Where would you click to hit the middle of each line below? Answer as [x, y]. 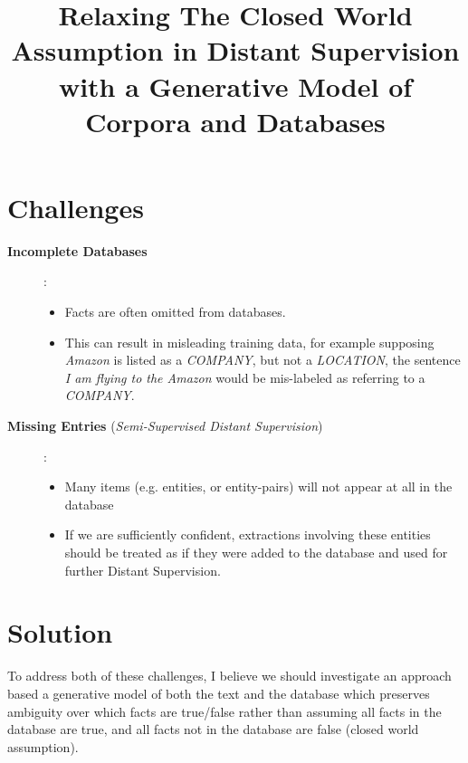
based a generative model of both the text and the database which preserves [219, 693]
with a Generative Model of [235, 86]
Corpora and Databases [235, 121]
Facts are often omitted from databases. [175, 312]
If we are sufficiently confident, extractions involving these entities [248, 534]
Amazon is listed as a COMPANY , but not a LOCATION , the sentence [263, 360]
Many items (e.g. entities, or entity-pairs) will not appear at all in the [258, 486]
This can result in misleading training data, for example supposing [249, 342]
